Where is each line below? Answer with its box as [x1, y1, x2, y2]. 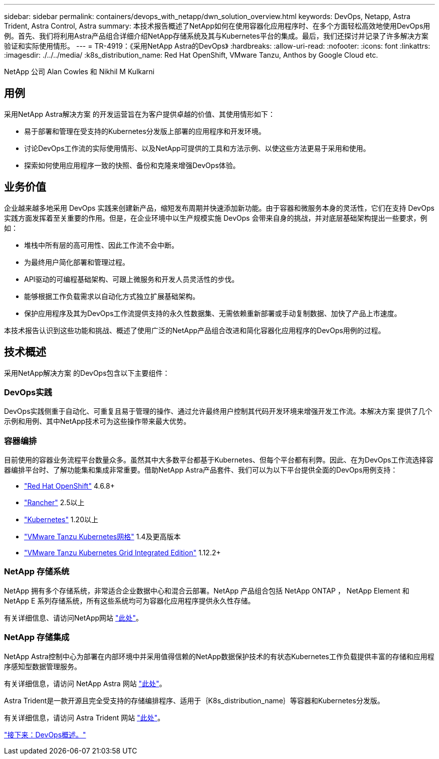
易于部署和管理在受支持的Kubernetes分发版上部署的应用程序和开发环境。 [24, 126, 266, 135]
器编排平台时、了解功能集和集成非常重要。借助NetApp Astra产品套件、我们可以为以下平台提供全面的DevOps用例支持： [4, 466, 398, 475]
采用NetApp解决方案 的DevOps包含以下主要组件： [4, 368, 170, 377]
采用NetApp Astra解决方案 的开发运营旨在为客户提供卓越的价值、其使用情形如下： [4, 109, 275, 118]
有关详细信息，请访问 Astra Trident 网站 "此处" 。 [4, 713, 165, 722]
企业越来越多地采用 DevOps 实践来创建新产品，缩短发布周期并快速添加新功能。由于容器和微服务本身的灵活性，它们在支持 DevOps [4, 203, 434, 212]
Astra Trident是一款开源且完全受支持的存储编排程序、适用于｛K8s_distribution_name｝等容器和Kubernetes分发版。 [4, 696, 384, 705]
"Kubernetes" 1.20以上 [24, 515, 98, 524]
